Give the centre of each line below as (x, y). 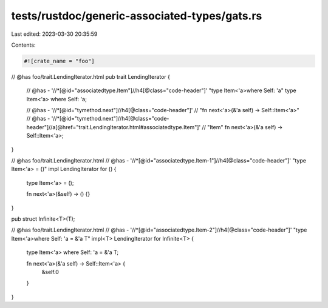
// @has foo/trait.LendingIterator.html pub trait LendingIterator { (91, 76)
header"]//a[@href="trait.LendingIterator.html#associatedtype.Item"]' (114, 127)
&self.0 (50, 272)
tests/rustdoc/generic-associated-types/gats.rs (137, 16)
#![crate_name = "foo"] (60, 61)
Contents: (23, 45)
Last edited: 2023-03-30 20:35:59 (54, 34)
